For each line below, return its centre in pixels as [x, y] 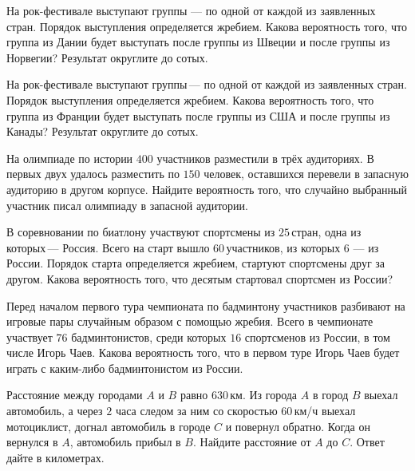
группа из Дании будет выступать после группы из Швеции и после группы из [198, 42]
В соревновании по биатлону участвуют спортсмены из [141, 232]
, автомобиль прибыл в [125, 442]
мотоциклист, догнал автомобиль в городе [109, 426]
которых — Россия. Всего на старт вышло [108, 247]
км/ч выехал [325, 411]
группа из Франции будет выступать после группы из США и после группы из [198, 115]
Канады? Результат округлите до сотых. [103, 131]
